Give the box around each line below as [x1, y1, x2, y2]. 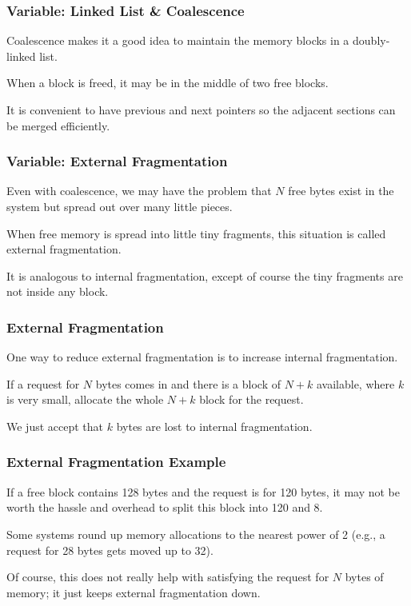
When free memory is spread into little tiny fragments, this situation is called [6, 225, 386, 241]
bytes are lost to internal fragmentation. [116, 417, 313, 434]
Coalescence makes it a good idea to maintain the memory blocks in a [6, 32, 349, 49]
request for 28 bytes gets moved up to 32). [6, 541, 213, 558]
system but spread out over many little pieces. [6, 198, 233, 214]
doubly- [353, 32, 390, 49]
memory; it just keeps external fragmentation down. [6, 584, 261, 600]
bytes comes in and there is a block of [95, 375, 281, 392]
